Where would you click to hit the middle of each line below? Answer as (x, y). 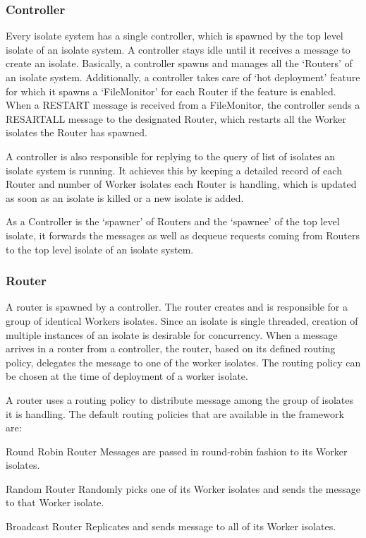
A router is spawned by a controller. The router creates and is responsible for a (177, 307)
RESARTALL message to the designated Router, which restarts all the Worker (176, 118)
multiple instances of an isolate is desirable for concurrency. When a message (172, 334)
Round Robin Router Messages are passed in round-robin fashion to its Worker (177, 451)
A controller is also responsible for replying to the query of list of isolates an (171, 156)
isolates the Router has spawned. (77, 132)
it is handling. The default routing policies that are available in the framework (175, 413)
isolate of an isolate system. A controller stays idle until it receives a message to (178, 49)
